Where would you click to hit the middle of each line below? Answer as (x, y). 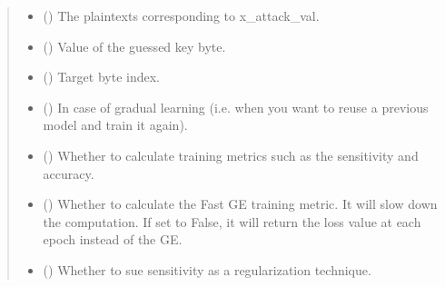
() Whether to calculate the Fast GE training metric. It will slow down (240, 204)
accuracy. (69, 173)
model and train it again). (115, 125)
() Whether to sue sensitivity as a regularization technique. (207, 269)
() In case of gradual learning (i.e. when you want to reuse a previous (236, 107)
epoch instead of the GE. (113, 239)
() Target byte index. (101, 77)
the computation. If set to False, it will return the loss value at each (232, 221)
